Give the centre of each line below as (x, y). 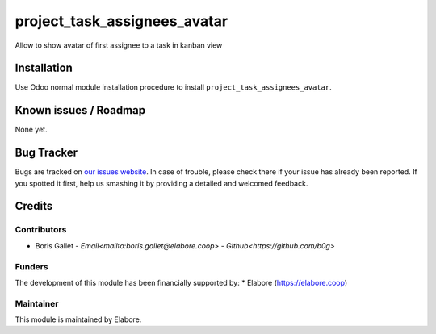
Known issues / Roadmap (80, 110)
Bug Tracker (46, 153)
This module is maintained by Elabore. (78, 319)
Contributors (41, 230)
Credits (34, 206)
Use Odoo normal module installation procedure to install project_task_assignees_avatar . (173, 87)
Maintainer (37, 303)
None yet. (31, 130)
